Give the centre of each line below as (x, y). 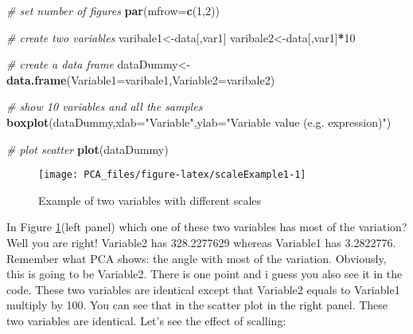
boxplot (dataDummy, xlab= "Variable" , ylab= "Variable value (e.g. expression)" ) (199, 122)
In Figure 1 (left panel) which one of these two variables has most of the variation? (207, 227)
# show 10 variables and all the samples (105, 106)
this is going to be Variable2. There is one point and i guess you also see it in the (205, 274)
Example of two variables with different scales (150, 200)
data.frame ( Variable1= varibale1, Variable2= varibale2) (141, 79)
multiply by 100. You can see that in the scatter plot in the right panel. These (197, 305)
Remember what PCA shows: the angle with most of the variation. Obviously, (197, 258)
